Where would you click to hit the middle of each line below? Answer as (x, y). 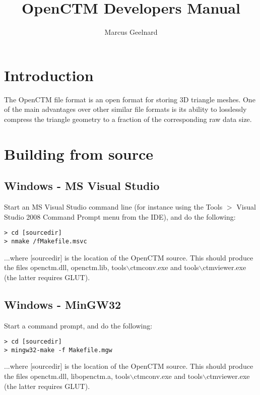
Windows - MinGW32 (63, 304)
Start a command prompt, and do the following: (78, 325)
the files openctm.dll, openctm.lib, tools (65, 267)
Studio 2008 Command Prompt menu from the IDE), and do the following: (120, 216)
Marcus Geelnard (131, 32)
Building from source (79, 153)
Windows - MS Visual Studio (82, 186)
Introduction (49, 75)
